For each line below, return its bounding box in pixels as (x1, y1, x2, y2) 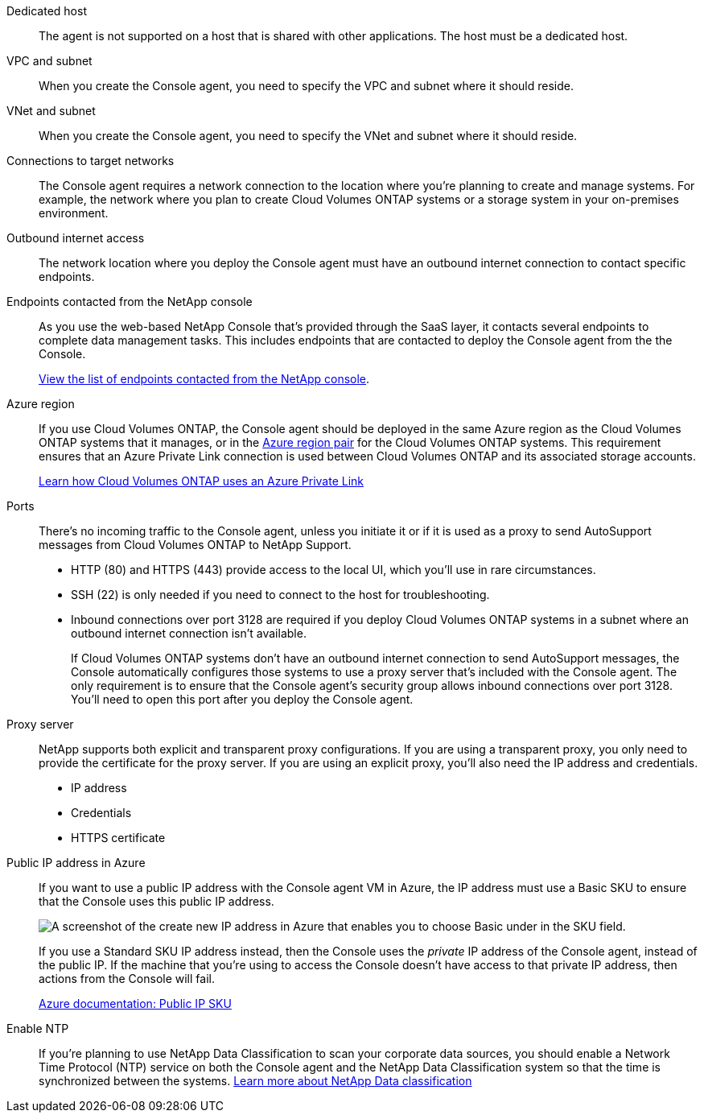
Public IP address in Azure (6, 856, 146, 869)
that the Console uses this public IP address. (39, 894, 274, 908)
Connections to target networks (6, 154, 175, 167)
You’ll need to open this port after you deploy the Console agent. (71, 692, 414, 706)
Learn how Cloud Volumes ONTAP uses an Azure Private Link (39, 474, 364, 488)
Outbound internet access (6, 231, 145, 245)
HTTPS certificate (71, 831, 166, 844)
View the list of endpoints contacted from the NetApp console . (39, 372, 370, 386)
